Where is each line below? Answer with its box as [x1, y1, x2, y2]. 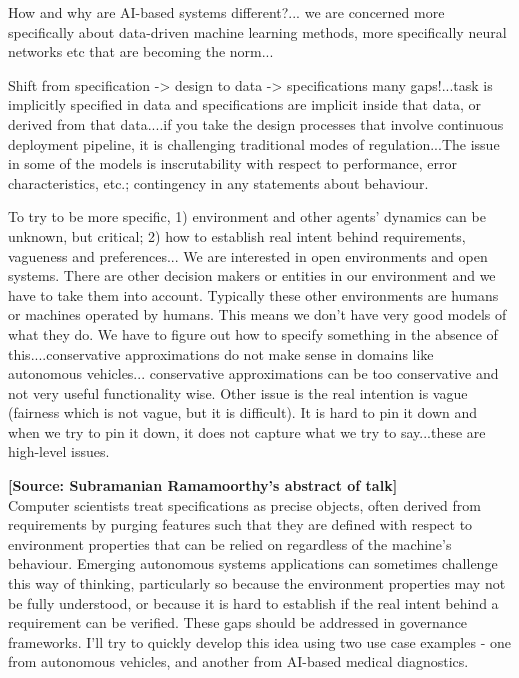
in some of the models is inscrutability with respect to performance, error [8, 153, 458, 174]
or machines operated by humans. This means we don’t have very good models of [8, 304, 507, 325]
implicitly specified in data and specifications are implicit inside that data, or [8, 94, 481, 115]
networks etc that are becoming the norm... [8, 41, 274, 62]
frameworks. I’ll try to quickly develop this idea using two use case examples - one [8, 631, 511, 652]
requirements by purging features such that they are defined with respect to [8, 514, 473, 535]
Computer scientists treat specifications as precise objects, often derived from [8, 494, 481, 515]
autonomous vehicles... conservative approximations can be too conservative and [8, 363, 499, 384]
